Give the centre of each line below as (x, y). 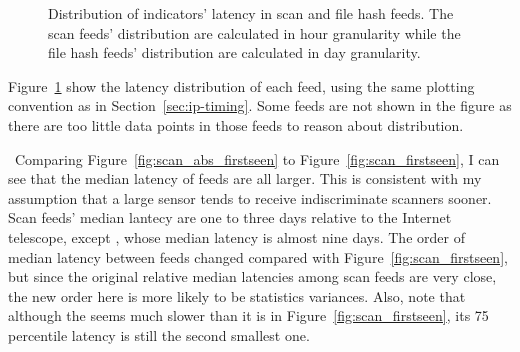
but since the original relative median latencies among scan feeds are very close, (252, 276)
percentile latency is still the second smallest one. (159, 334)
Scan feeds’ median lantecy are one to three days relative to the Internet (230, 217)
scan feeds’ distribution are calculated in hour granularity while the (254, 32)
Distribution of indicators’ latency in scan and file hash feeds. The (251, 13)
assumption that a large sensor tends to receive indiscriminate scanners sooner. (250, 197)
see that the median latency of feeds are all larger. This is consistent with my (245, 178)
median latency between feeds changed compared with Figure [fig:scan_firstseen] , (258, 256)
